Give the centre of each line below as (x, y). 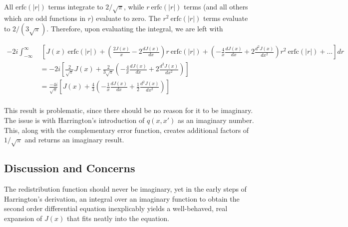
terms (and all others (216, 6)
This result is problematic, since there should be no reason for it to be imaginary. (129, 110)
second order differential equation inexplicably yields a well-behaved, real (116, 208)
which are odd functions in (45, 18)
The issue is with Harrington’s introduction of (74, 120)
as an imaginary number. (216, 120)
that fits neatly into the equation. (118, 218)
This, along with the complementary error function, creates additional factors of (127, 130)
